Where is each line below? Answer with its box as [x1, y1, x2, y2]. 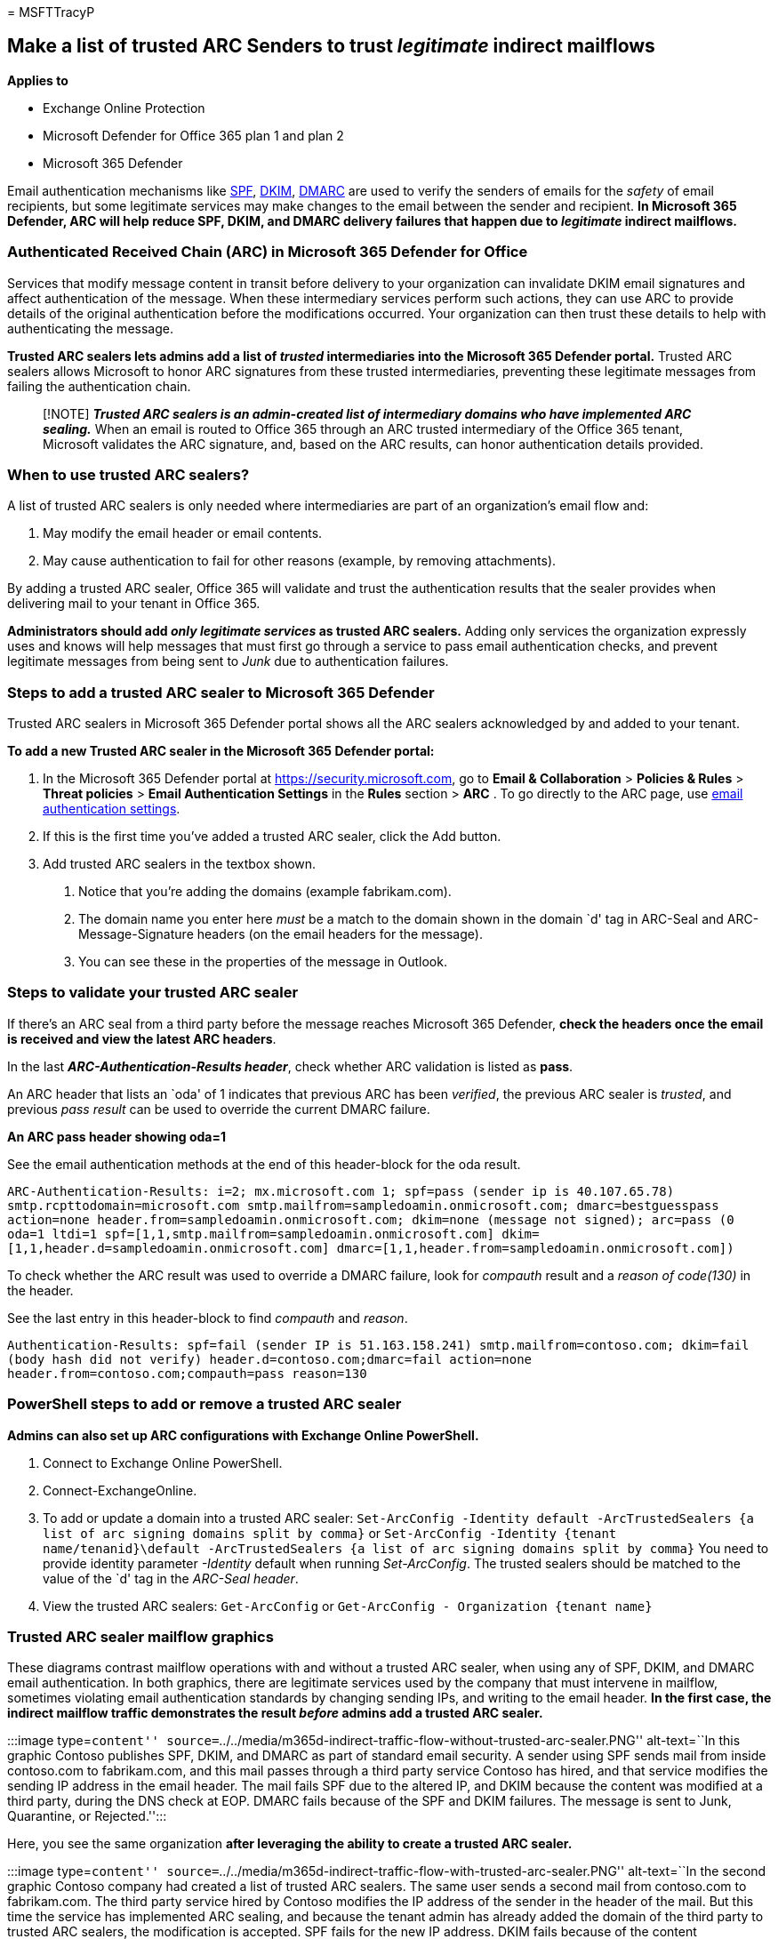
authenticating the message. [7, 320, 173, 336]
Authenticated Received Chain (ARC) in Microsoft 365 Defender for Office [7, 243, 528, 261]
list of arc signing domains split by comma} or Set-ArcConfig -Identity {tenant [43, 1525, 617, 1541]
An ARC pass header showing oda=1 [7, 1128, 226, 1144]
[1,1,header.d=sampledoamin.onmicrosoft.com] [7, 1240, 330, 1255]
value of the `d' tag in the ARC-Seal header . [43, 1570, 299, 1586]
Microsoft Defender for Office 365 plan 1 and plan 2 [43, 127, 344, 143]
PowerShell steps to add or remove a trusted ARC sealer [7, 1395, 402, 1414]
